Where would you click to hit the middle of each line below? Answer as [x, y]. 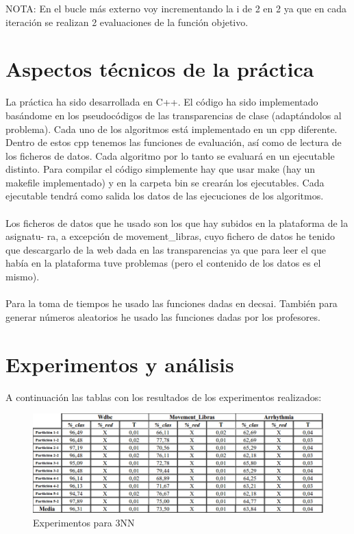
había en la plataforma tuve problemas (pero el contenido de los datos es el [163, 263]
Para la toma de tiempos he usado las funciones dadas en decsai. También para [172, 303]
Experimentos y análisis [120, 364]
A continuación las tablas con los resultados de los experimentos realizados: [164, 397]
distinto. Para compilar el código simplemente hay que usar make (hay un [161, 169]
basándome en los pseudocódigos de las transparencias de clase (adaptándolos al [174, 115]
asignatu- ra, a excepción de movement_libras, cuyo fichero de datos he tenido [170, 236]
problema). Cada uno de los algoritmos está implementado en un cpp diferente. [172, 129]
